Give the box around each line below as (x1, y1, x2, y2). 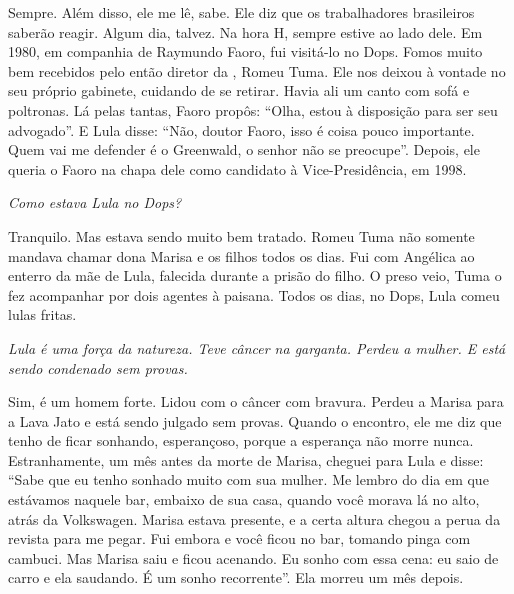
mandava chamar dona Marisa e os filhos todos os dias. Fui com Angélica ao (8, 245, 475, 266)
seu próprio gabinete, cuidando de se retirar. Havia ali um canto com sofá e (8, 80, 470, 101)
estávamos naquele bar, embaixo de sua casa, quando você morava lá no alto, (8, 489, 480, 510)
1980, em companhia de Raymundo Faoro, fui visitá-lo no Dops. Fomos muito (8, 41, 483, 62)
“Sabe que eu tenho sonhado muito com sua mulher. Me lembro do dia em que (8, 469, 489, 490)
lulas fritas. (8, 304, 77, 325)
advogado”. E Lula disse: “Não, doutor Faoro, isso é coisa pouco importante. (8, 119, 475, 140)
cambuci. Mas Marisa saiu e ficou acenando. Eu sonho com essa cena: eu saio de (8, 547, 499, 568)
